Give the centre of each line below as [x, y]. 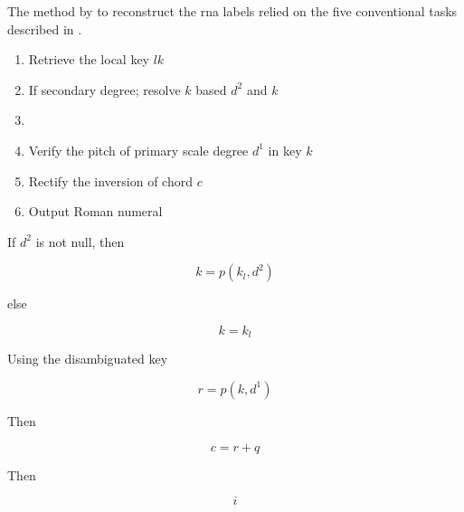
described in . [45, 28]
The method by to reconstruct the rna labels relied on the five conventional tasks [232, 11]
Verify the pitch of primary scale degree [138, 150]
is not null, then [80, 241]
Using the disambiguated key [88, 359]
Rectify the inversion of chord [110, 180]
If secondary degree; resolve [104, 89]
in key [285, 150]
